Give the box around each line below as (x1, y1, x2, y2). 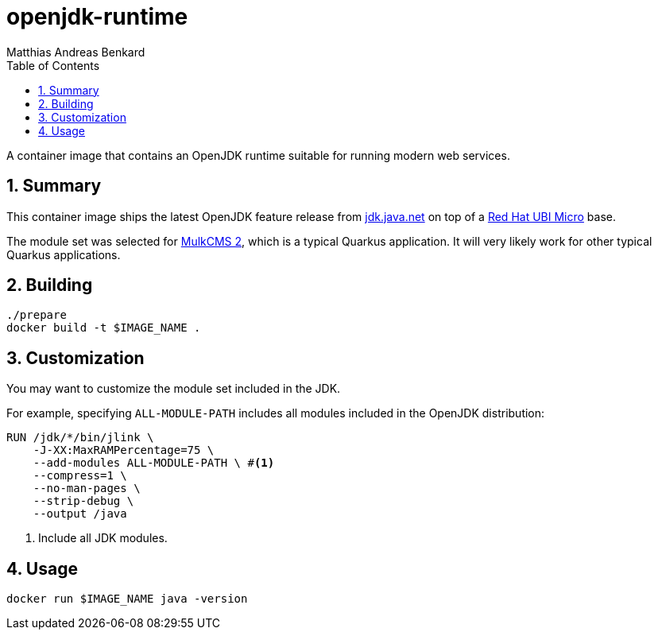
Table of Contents (6, 58, 100, 72)
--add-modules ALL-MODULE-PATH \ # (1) (33, 456, 275, 470)
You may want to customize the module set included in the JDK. (6, 382, 341, 396)
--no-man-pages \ (33, 482, 141, 495)
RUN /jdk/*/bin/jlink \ (6, 431, 154, 444)
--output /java (33, 507, 127, 521)
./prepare (6, 308, 67, 322)
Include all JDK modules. (38, 531, 168, 545)
